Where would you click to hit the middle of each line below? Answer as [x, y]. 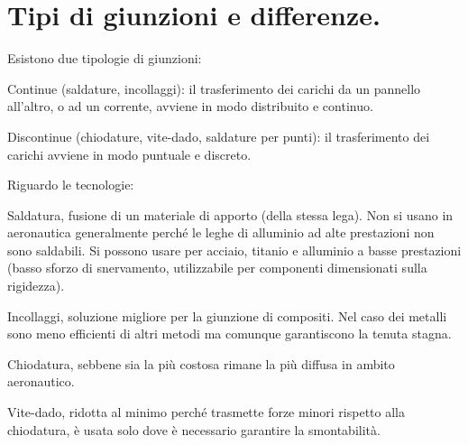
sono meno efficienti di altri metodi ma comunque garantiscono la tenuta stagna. [229, 334]
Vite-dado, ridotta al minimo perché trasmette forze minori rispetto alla [206, 412]
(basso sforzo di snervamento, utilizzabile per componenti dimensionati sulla [217, 268]
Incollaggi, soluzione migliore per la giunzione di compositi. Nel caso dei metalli [227, 315]
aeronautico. [41, 381]
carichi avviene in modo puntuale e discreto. [129, 154]
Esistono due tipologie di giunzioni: [105, 58]
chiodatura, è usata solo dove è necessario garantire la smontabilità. [194, 429]
